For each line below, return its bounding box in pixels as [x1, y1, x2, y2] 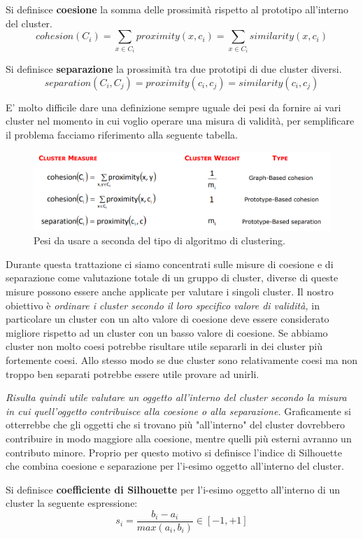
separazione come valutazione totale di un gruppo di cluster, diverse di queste [6, 270, 339, 285]
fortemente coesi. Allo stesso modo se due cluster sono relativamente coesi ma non [6, 352, 358, 367]
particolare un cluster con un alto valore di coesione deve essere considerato [6, 311, 329, 326]
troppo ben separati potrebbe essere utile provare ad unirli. [6, 366, 259, 381]
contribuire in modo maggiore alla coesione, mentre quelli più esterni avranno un [6, 430, 352, 445]
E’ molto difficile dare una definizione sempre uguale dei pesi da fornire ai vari [6, 99, 341, 114]
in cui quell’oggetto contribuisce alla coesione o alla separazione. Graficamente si [6, 403, 351, 418]
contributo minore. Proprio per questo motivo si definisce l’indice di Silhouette [6, 444, 342, 459]
